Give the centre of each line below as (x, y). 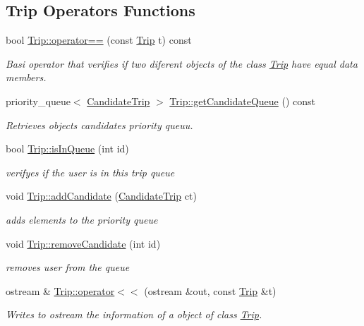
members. (26, 77)
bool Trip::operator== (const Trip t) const (99, 40)
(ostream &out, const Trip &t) (210, 290)
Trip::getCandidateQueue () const (242, 101)
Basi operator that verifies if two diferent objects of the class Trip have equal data (182, 63)
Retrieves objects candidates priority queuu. (99, 125)
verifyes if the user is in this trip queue (90, 172)
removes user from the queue (68, 267)
